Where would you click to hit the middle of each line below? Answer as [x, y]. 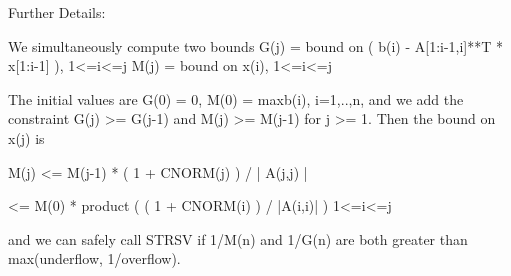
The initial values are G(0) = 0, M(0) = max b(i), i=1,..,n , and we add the [236, 98]
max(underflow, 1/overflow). [94, 258]
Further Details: [57, 12]
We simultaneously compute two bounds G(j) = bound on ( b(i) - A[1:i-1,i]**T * [256, 45]
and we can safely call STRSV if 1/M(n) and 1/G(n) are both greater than [238, 238]
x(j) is [26, 137]
